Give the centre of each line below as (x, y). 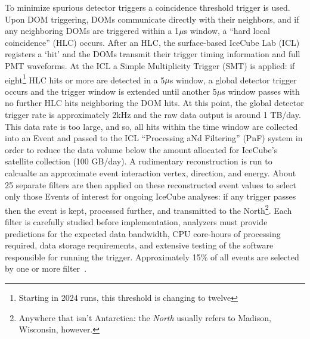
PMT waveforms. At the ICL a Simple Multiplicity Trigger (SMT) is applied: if (150, 65)
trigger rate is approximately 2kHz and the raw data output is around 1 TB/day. (153, 114)
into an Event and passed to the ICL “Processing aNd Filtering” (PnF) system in (154, 138)
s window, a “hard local (227, 31)
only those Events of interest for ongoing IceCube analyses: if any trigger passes (151, 196)
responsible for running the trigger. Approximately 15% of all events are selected (152, 256)
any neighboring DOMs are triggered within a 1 (92, 31)
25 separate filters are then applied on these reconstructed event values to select (151, 184)
